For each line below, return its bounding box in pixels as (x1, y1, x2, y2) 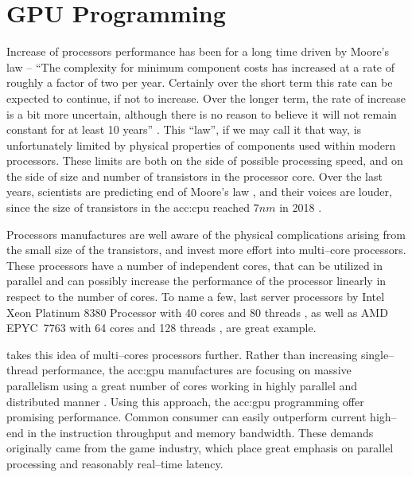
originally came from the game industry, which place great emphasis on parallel (6, 440, 394, 456)
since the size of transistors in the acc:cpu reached (6, 199, 251, 216)
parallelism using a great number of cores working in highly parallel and (6, 377, 358, 393)
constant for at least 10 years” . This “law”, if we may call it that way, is (6, 121, 362, 138)
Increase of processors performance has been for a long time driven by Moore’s (6, 43, 390, 60)
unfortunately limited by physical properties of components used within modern (6, 136, 396, 153)
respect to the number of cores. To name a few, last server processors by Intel (6, 288, 385, 305)
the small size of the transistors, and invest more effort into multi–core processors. (6, 241, 406, 258)
